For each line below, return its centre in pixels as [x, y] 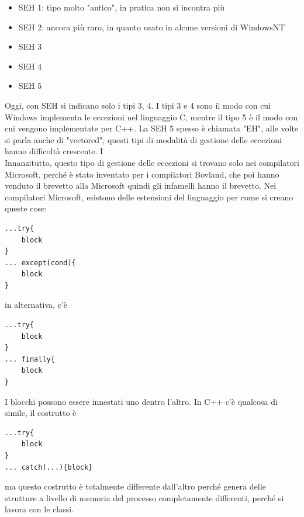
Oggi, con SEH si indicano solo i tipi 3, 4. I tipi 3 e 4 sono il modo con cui [138, 105]
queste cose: [26, 208]
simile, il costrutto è [41, 413]
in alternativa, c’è [36, 305]
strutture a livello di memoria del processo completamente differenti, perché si [144, 497]
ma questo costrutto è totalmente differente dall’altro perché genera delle [135, 486]
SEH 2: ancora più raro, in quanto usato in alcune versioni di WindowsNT [152, 27]
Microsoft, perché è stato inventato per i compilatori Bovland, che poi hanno [142, 174]
